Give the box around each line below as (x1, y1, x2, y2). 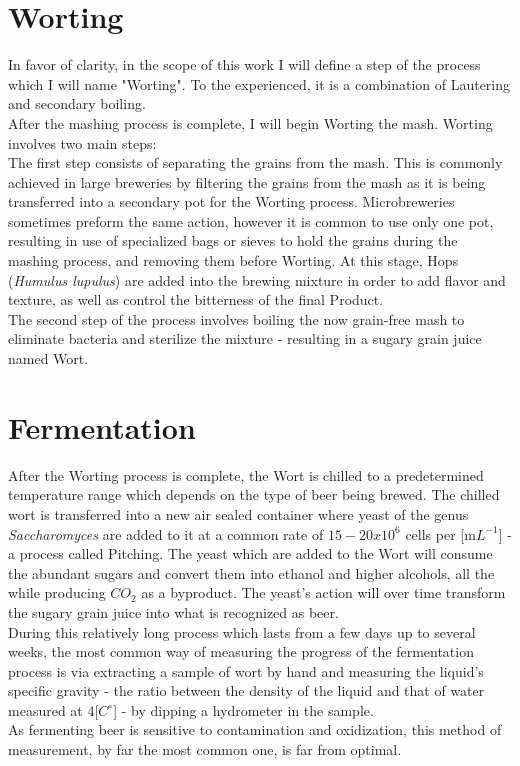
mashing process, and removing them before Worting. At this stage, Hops (8, 250, 459, 271)
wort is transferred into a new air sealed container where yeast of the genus (8, 503, 469, 524)
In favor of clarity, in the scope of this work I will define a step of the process (8, 54, 481, 75)
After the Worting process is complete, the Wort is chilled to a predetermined (8, 464, 484, 485)
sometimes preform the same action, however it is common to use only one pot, (8, 210, 494, 231)
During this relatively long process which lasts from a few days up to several (8, 621, 476, 642)
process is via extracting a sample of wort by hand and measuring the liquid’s (8, 660, 484, 681)
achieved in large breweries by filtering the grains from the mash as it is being (8, 171, 486, 192)
